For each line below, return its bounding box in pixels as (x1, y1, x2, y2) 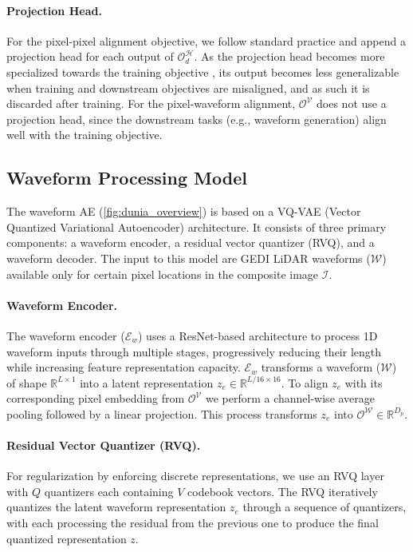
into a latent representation (80, 374, 214, 391)
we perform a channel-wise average (205, 390, 376, 407)
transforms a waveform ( (261, 359, 381, 375)
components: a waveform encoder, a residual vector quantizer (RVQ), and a (6, 234, 375, 251)
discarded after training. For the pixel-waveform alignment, (6, 95, 296, 112)
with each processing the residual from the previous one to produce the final (6, 514, 379, 531)
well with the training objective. (6, 126, 163, 143)
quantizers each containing (44, 483, 174, 499)
